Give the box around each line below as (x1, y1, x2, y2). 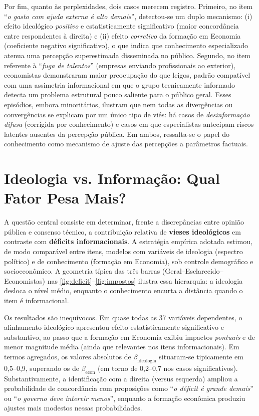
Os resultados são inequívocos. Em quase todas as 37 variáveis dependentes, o (4, 312, 242, 322)
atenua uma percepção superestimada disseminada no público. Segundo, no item (4, 50, 250, 60)
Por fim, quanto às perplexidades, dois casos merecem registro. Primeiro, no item (4, 1, 253, 11)
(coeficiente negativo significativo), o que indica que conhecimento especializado (4, 40, 248, 51)
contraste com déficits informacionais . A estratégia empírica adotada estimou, (4, 236, 252, 247)
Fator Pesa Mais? (4, 187, 126, 208)
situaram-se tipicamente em (159, 351, 243, 361)
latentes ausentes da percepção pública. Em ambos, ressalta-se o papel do (4, 128, 229, 139)
